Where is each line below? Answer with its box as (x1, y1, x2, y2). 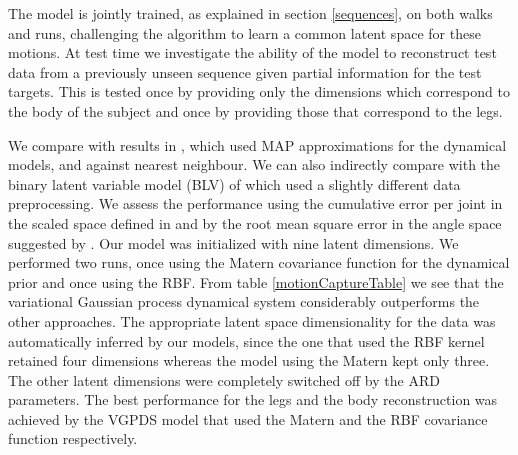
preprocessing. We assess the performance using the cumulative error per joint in (8, 193, 503, 214)
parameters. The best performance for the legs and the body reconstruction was (8, 389, 498, 410)
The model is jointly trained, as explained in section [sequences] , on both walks (8, 3, 493, 23)
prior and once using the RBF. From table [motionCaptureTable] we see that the (8, 271, 504, 292)
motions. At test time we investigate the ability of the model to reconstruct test (8, 42, 497, 63)
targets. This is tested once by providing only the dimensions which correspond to (8, 81, 510, 102)
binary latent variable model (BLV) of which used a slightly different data (8, 173, 461, 194)
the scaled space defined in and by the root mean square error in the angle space (8, 212, 502, 233)
